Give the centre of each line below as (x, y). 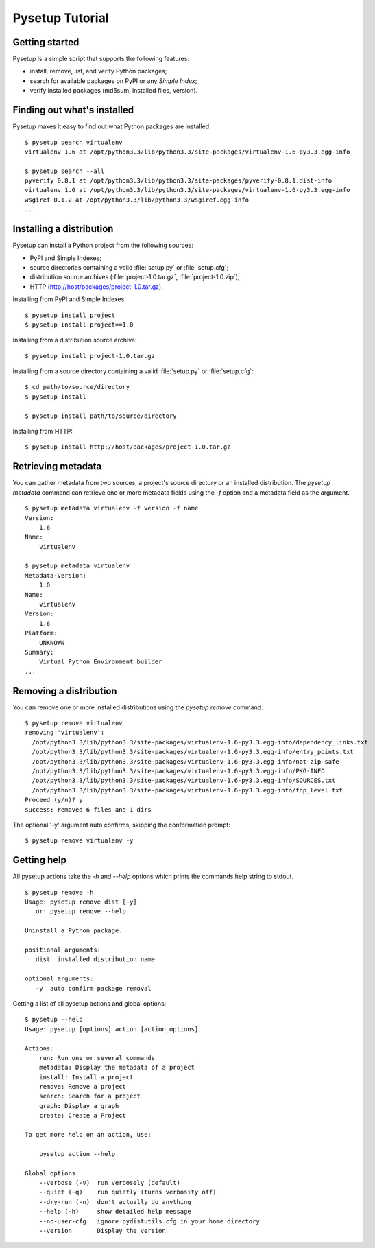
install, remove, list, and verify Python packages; (98, 71)
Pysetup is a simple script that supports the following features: (101, 59)
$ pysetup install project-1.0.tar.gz (90, 356)
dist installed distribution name (95, 959)
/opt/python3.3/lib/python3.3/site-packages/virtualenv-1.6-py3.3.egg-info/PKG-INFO (178, 771)
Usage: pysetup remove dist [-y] (81, 902)
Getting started (46, 42)
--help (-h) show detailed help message (115, 1212)
